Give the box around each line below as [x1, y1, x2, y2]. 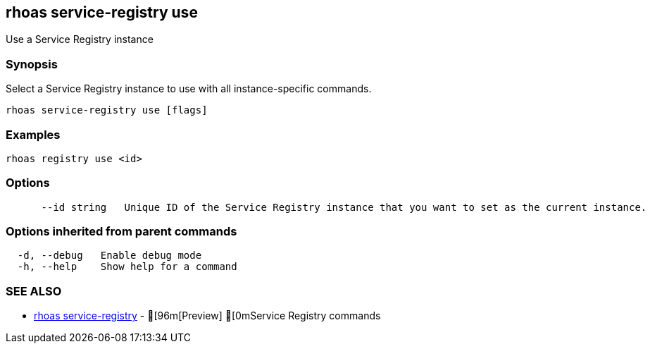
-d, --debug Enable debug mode [17, 250, 202, 262]
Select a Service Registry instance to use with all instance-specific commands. [6, 82, 372, 95]
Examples [6, 127, 61, 142]
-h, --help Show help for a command [17, 261, 237, 273]
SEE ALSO [6, 283, 62, 298]
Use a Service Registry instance [6, 33, 154, 46]
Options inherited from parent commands [6, 224, 237, 239]
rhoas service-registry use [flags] [6, 104, 208, 116]
